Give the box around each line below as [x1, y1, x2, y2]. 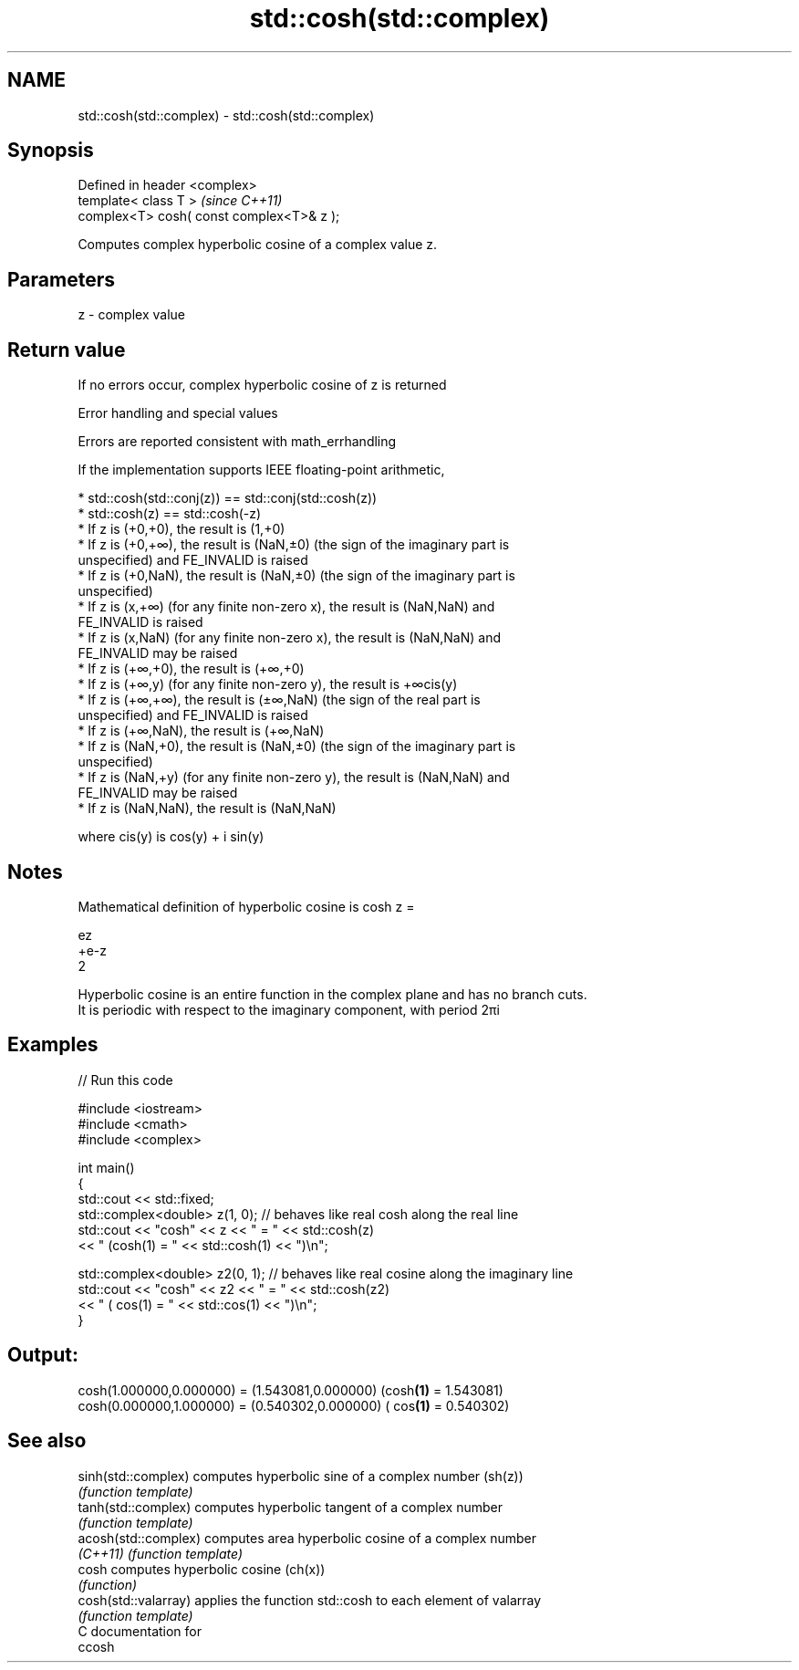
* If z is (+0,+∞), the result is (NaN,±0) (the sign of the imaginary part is [78, 537, 510, 553]
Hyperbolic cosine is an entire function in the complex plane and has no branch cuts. [78, 986, 587, 1002]
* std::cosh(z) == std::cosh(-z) [78, 506, 262, 522]
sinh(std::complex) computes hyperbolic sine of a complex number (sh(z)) [78, 1467, 524, 1484]
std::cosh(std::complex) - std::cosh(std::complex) [78, 107, 375, 123]
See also [7, 1429, 87, 1453]
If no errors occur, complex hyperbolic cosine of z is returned [78, 377, 447, 393]
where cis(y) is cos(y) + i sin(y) [78, 829, 265, 845]
